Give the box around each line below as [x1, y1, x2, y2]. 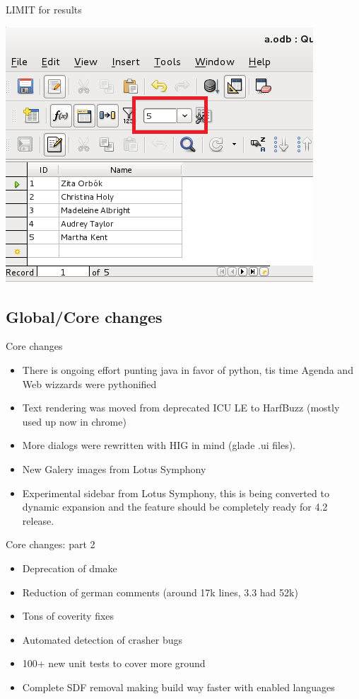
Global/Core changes [6, 305, 163, 327]
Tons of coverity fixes [22, 608, 114, 623]
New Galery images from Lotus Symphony [22, 461, 206, 476]
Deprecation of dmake [22, 560, 117, 575]
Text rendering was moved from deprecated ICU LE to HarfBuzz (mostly [22, 400, 340, 415]
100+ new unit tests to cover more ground [22, 656, 206, 671]
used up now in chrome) [22, 414, 126, 428]
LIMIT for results [6, 2, 82, 16]
